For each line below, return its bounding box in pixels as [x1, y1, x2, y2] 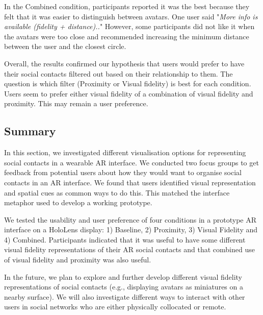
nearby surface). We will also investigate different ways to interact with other [4, 291, 245, 302]
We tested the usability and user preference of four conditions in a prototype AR [4, 214, 256, 225]
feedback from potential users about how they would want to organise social [4, 167, 242, 178]
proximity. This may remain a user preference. [4, 98, 148, 109]
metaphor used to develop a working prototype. [4, 197, 152, 208]
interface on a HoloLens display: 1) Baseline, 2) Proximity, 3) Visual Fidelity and [4, 224, 258, 235]
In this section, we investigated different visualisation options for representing [4, 147, 246, 158]
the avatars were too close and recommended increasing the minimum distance [4, 31, 249, 41]
